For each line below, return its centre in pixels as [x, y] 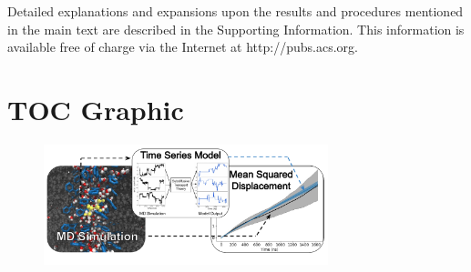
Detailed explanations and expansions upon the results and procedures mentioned [235, 11]
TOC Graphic [96, 109]
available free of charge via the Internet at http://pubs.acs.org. [183, 47]
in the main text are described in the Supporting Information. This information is [236, 29]
